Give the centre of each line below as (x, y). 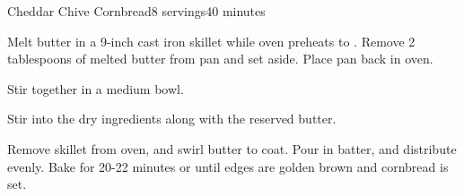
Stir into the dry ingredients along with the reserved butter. (172, 119)
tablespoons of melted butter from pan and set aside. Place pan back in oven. (220, 59)
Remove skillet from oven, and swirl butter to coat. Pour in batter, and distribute (232, 148)
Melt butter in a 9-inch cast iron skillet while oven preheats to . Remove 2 (211, 41)
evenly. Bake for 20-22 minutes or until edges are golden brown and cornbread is (228, 166)
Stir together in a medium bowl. (96, 88)
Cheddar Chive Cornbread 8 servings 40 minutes (136, 11)
